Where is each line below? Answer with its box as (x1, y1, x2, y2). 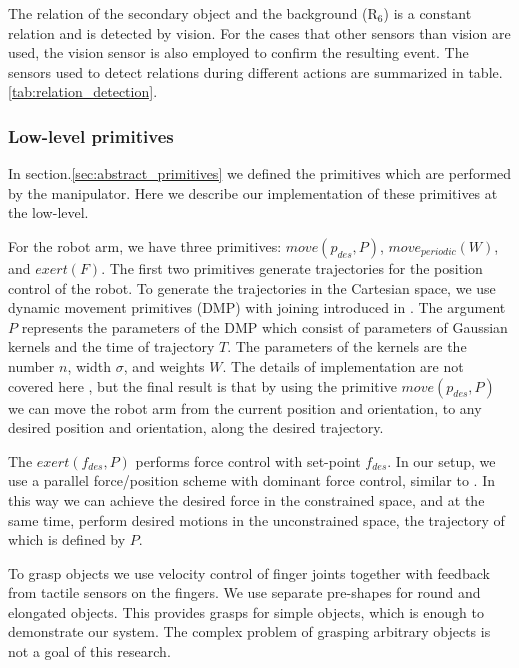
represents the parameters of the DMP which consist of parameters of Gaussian (21, 316, 508, 337)
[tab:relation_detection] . (8, 81, 158, 102)
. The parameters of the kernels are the (227, 336, 467, 357)
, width (67, 355, 111, 376)
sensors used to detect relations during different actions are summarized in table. (8, 61, 503, 82)
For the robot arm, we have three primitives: (8, 235, 282, 256)
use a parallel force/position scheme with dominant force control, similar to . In (8, 470, 496, 491)
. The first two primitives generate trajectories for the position (101, 257, 483, 278)
